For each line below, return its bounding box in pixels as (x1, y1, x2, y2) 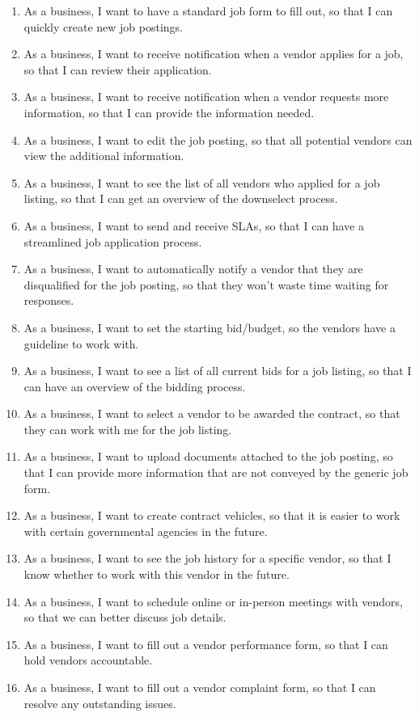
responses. (23, 292, 74, 309)
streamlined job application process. (23, 233, 202, 250)
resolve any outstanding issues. (23, 694, 176, 711)
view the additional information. (23, 147, 184, 164)
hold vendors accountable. (23, 652, 153, 668)
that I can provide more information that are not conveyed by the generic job (23, 464, 408, 481)
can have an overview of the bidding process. (23, 377, 246, 394)
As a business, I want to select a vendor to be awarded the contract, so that (23, 405, 400, 422)
